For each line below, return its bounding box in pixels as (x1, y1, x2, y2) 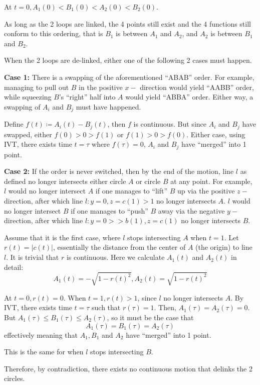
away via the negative (158, 205, 225, 216)
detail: (4, 261, 24, 272)
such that (92, 302, 121, 313)
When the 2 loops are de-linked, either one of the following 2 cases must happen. (4, 55, 252, 65)
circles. (4, 373, 25, 383)
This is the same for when (4, 346, 84, 357)
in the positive (79, 81, 123, 92)
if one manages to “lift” (95, 185, 168, 196)
